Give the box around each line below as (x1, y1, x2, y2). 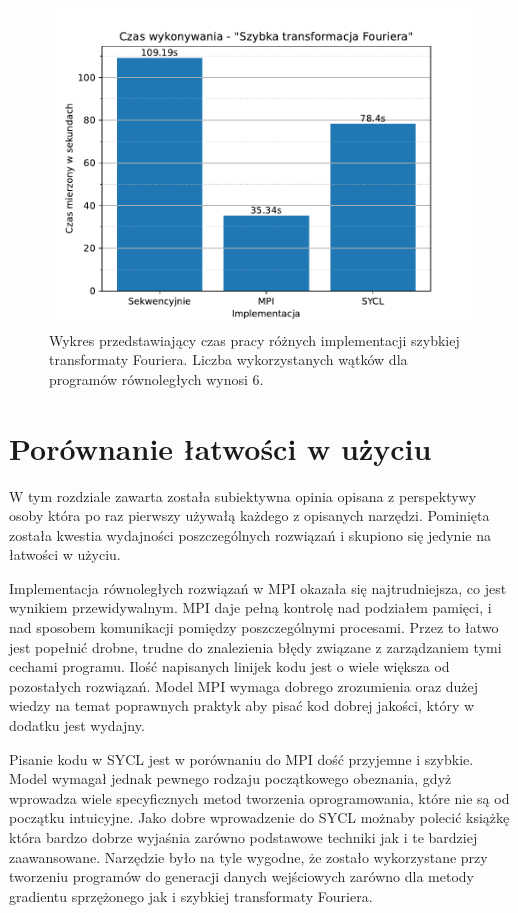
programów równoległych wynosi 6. (49, 368, 264, 389)
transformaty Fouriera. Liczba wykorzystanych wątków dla (49, 349, 408, 370)
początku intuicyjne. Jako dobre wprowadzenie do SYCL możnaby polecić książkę (9, 807, 510, 828)
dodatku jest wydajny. (9, 715, 145, 736)
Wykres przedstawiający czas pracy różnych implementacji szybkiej (49, 329, 460, 350)
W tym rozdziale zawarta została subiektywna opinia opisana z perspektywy (9, 485, 477, 506)
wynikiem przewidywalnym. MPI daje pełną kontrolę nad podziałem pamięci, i (9, 597, 492, 618)
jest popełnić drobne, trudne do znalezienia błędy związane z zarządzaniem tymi (9, 636, 502, 657)
